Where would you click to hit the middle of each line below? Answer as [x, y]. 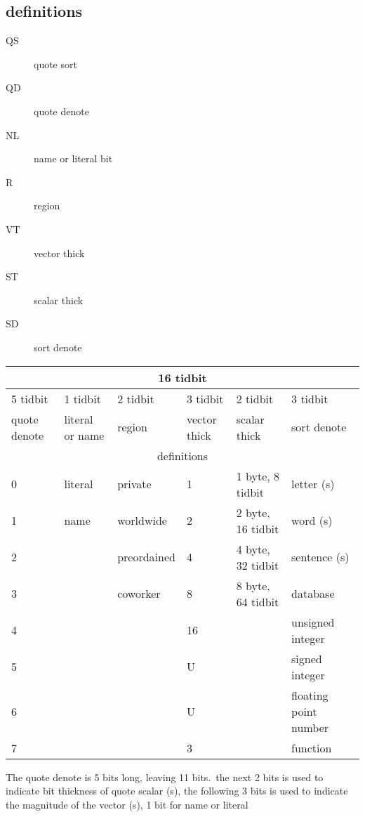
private [134, 484]
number [310, 727]
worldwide [142, 521]
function [312, 747]
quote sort [55, 64]
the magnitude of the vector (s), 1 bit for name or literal [127, 804]
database [313, 594]
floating [310, 695]
